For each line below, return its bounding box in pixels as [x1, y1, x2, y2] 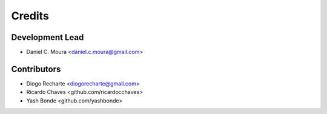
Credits [11, 9, 50, 22]
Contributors [11, 64, 61, 74]
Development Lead [11, 32, 84, 42]
